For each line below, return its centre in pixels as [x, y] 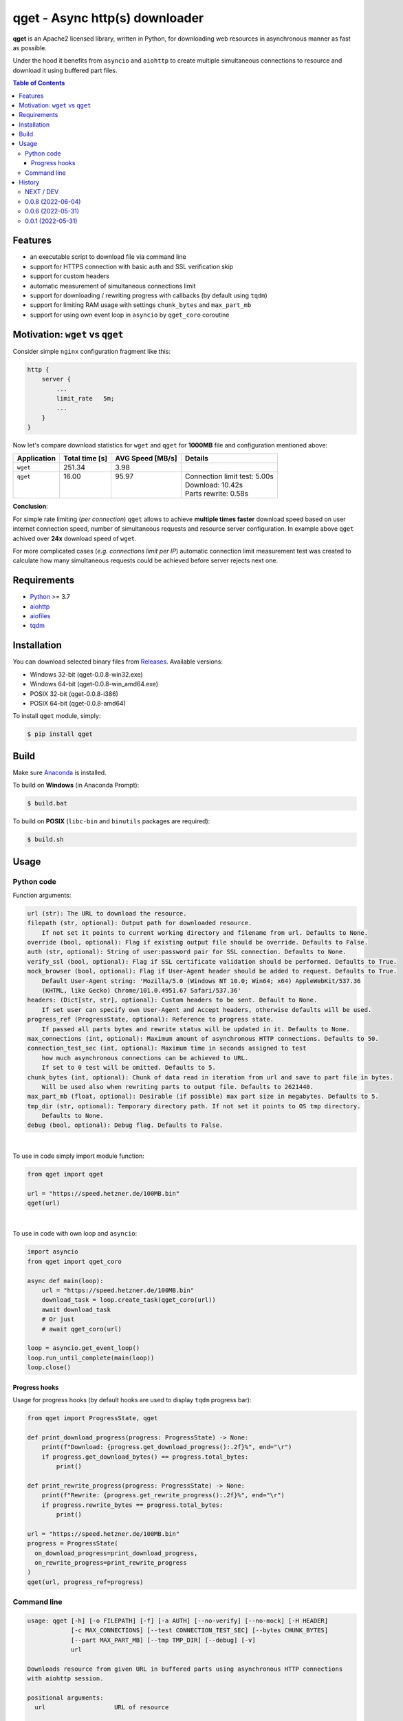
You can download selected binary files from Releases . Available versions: [118, 662]
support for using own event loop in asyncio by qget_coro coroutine [130, 315]
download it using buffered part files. [65, 70]
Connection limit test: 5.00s [229, 476]
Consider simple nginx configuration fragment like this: [92, 351]
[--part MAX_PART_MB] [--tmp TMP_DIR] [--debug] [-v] [163, 1640]
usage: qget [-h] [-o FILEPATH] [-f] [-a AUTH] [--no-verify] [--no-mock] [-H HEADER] [178, 1620]
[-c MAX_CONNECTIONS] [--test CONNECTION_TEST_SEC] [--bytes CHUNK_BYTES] [199, 1630]
